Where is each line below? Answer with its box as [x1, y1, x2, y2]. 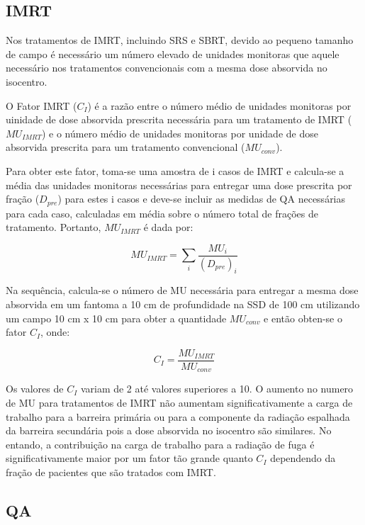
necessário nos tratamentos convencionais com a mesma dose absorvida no [6, 60, 327, 75]
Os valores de [6, 381, 64, 396]
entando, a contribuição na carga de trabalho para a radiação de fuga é [6, 436, 315, 451]
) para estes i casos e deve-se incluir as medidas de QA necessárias [57, 191, 346, 206]
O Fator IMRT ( [6, 98, 77, 113]
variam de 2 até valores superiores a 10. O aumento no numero [80, 381, 354, 396]
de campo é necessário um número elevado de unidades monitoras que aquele [6, 46, 339, 61]
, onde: [40, 324, 70, 339]
